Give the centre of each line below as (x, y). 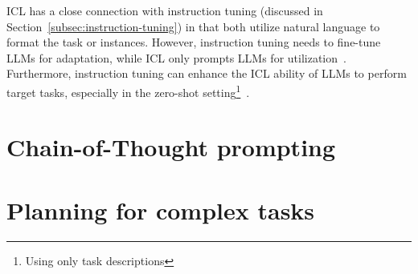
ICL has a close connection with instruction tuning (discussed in (165, 10)
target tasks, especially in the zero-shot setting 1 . (128, 91)
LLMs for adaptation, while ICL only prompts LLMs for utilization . (176, 57)
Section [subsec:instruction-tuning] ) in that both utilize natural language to (193, 26)
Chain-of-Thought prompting (171, 147)
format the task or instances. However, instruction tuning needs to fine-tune (194, 42)
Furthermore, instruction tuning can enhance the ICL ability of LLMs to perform (207, 73)
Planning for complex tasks (161, 210)
